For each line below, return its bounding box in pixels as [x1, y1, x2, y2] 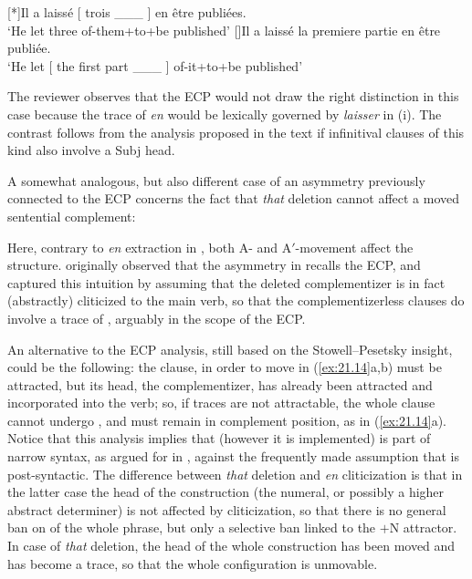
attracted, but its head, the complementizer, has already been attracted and [7, 375, 433, 394]
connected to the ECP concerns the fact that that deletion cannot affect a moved [7, 189, 460, 208]
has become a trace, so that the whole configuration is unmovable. [7, 553, 378, 573]
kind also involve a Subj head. [7, 140, 175, 160]
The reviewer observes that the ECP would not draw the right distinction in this [7, 87, 459, 106]
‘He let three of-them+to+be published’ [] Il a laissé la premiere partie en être [7, 20, 441, 39]
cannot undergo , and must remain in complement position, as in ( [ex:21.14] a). [7, 410, 447, 429]
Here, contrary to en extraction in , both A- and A [7, 237, 292, 256]
